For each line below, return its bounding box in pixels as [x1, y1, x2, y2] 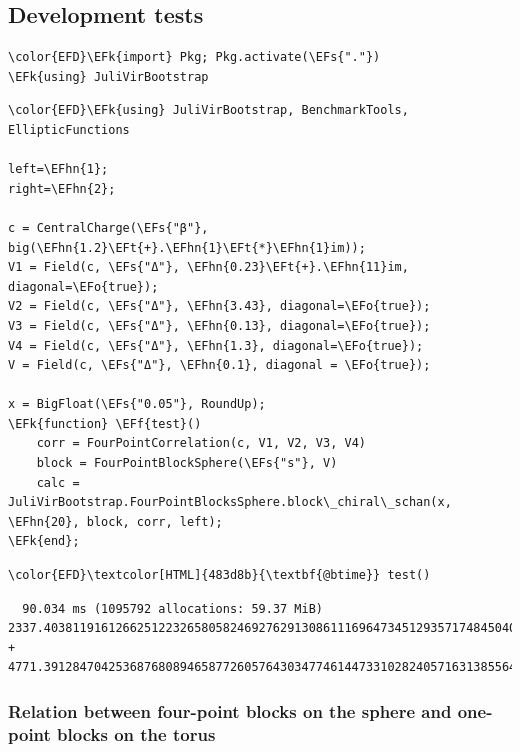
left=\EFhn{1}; [8, 162, 109, 177]
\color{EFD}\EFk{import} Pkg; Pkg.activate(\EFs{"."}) [8, 50, 381, 65]
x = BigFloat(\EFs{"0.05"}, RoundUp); [8, 397, 266, 412]
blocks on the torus [57, 721, 216, 746]
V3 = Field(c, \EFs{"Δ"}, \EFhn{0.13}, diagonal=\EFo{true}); [8, 318, 431, 333]
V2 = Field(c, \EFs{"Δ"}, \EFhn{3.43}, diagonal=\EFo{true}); [8, 299, 431, 314]
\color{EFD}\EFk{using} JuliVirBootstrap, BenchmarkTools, [8, 103, 409, 118]
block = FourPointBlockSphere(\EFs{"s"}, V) [36, 456, 338, 471]
